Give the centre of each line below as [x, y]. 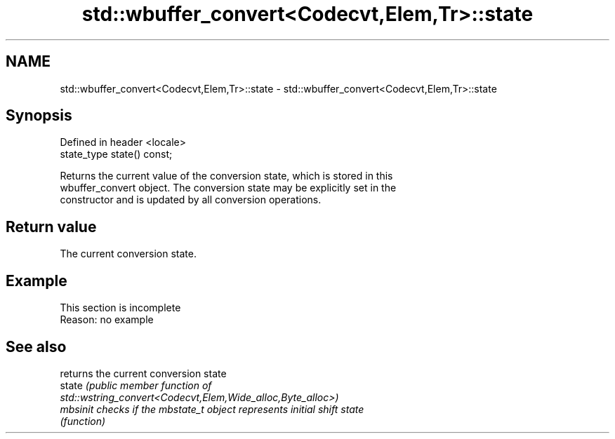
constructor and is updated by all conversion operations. [191, 200]
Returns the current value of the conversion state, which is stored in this [226, 176]
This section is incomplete [120, 308]
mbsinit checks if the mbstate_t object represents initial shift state [212, 409]
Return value [51, 227]
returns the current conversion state [143, 373]
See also [36, 346]
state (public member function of [136, 385]
